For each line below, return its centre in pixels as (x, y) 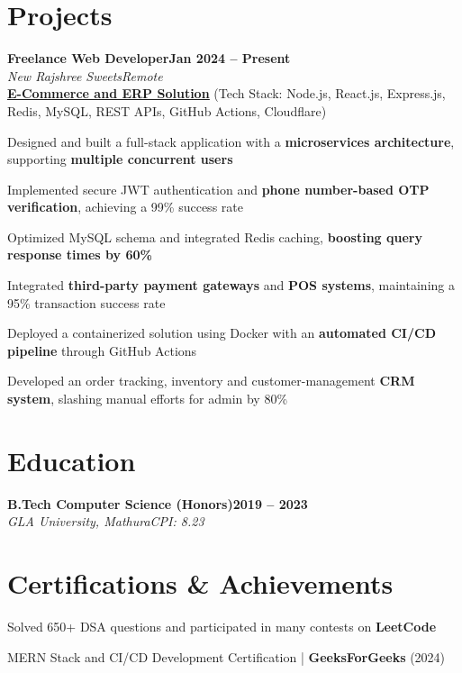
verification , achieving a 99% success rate (125, 207)
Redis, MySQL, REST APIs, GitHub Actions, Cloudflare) (167, 110)
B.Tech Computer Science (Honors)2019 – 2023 (158, 503)
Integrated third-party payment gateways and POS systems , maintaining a (231, 285)
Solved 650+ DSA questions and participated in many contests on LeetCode (222, 627)
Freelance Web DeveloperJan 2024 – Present (149, 58)
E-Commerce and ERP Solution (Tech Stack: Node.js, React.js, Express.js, (226, 93)
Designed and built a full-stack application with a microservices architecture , (231, 141)
